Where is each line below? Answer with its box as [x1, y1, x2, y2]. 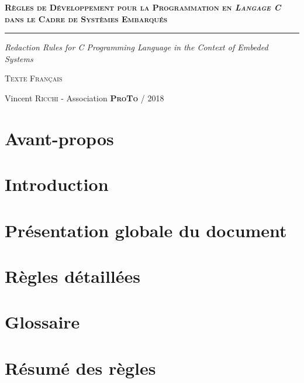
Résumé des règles [5, 355, 156, 379]
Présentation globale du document [5, 218, 287, 242]
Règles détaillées [5, 264, 140, 288]
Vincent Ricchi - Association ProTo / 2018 [5, 91, 164, 104]
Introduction [5, 172, 109, 196]
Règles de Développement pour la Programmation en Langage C [5, 1, 281, 13]
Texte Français [5, 72, 63, 84]
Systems [5, 52, 33, 64]
